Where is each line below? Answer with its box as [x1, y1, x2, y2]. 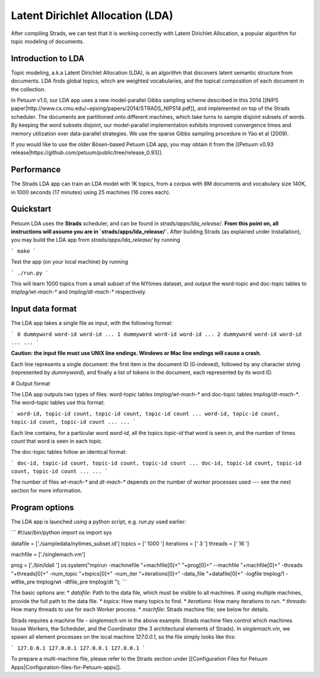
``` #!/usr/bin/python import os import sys [11, 529, 112, 536]
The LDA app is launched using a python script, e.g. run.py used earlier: [11, 518, 187, 525]
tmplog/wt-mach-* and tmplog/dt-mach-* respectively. [11, 288, 147, 295]
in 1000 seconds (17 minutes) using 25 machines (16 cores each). [11, 188, 171, 195]
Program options [11, 502, 74, 512]
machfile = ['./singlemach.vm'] [11, 550, 85, 558]
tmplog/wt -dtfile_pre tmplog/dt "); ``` [36, 578, 127, 585]
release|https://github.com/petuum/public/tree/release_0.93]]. [11, 149, 163, 156]
